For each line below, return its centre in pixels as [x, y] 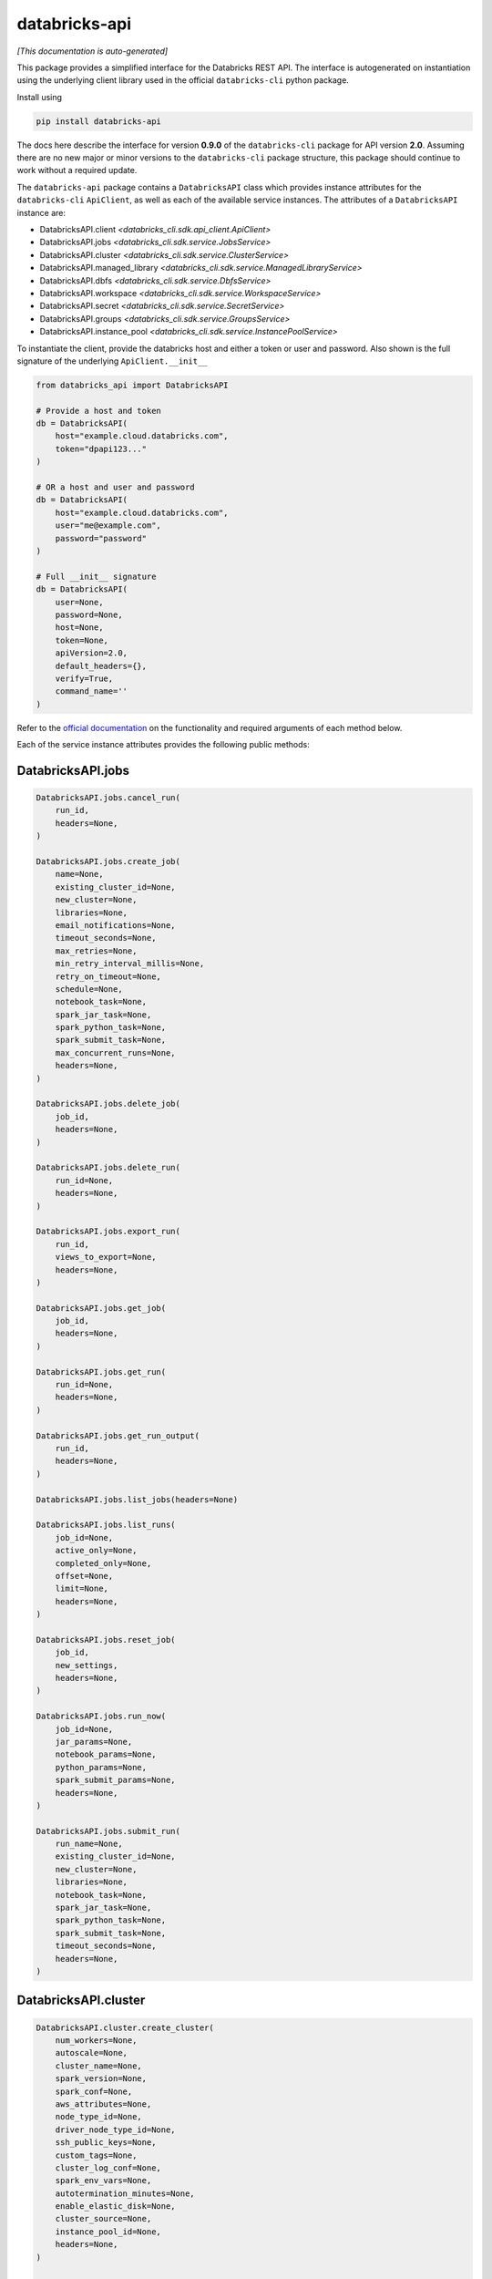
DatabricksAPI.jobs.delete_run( [108, 1168]
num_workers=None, [96, 2040]
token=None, [82, 640]
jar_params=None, [94, 1742]
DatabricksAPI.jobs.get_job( [101, 1308]
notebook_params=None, [106, 1754]
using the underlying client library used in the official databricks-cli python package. [183, 80]
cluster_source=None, [103, 2219]
